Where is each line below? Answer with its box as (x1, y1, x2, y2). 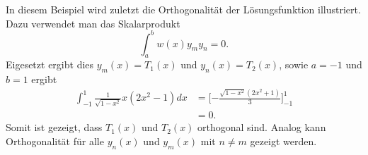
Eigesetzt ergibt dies (6, 57, 94, 72)
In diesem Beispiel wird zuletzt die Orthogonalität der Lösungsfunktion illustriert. (6, 2, 361, 16)
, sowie (279, 57, 309, 72)
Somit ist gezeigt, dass (6, 120, 103, 135)
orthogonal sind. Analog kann (197, 120, 326, 135)
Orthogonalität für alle (6, 133, 104, 148)
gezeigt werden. (250, 133, 317, 148)
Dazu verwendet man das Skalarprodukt (6, 15, 180, 30)
